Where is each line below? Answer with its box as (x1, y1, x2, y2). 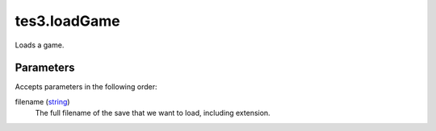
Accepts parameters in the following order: (15, 82, 157, 92)
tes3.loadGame (15, 12, 120, 30)
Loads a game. (15, 40, 65, 50)
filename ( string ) (15, 96, 70, 106)
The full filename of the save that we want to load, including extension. (35, 108, 270, 118)
